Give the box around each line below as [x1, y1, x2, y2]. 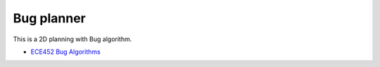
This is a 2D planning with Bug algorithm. [13, 35, 132, 43]
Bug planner [13, 10, 86, 26]
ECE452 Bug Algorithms [30, 47, 101, 56]
